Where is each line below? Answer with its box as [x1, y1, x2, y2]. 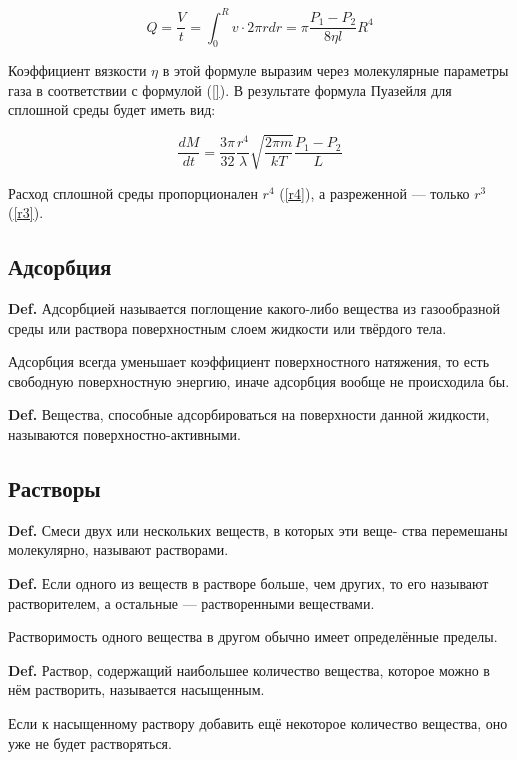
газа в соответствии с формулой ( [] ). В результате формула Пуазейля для [8, 79, 452, 100]
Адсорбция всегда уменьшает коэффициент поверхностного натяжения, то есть [8, 351, 490, 372]
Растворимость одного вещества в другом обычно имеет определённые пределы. [8, 626, 498, 647]
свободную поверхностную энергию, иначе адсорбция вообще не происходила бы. [8, 370, 510, 391]
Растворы [8, 472, 101, 503]
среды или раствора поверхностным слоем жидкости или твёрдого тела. [8, 317, 447, 338]
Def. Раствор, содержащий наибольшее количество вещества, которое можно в [8, 659, 490, 680]
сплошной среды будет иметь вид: [8, 99, 216, 120]
